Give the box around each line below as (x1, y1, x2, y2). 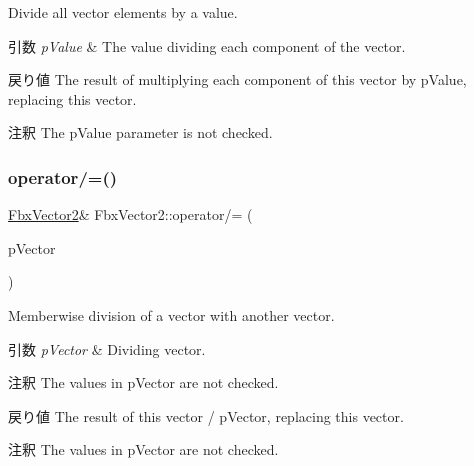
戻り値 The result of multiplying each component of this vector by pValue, (8, 69, 467, 90)
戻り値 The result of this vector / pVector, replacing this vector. (8, 405, 404, 426)
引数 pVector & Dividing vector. (8, 338, 206, 359)
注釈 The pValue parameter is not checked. (8, 122, 273, 143)
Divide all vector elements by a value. (8, 2, 238, 22)
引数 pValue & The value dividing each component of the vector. (8, 35, 406, 56)
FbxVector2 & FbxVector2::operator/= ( (8, 204, 253, 225)
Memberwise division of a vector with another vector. (8, 304, 335, 325)
